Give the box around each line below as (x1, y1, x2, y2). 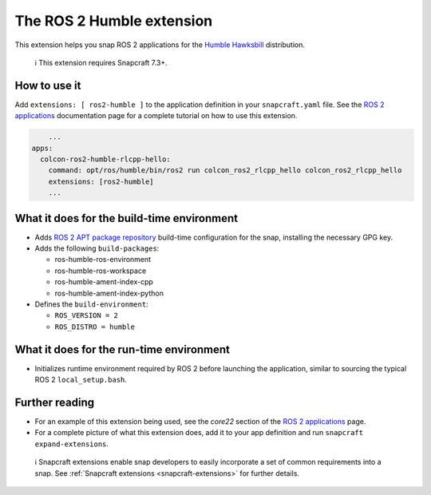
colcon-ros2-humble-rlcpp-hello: (40, 155, 171, 164)
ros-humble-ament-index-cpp (54, 277, 153, 287)
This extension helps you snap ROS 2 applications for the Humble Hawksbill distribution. (14, 40, 305, 49)
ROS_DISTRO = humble (54, 322, 136, 331)
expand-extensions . (34, 439, 109, 449)
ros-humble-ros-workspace (54, 266, 147, 275)
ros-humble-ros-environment (54, 255, 152, 264)
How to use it (14, 78, 81, 92)
